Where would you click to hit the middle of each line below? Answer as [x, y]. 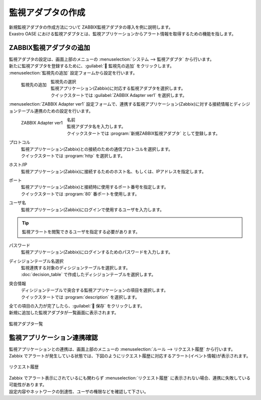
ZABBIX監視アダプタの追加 [50, 48]
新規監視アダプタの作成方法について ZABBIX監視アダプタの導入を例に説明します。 [91, 27]
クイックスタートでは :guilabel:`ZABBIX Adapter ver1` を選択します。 [119, 95]
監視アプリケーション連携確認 [53, 337]
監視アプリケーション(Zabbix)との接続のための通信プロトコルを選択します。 [97, 149]
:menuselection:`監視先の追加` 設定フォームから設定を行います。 [73, 73]
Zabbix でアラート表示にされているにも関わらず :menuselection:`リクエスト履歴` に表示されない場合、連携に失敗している [130, 378]
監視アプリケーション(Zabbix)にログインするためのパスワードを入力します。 [97, 252]
